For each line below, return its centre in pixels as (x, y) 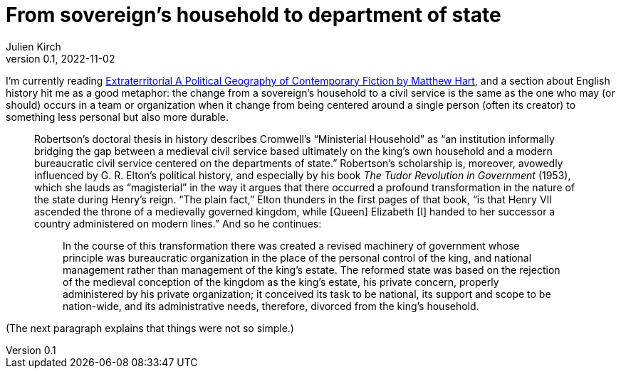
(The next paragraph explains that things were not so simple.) (150, 328)
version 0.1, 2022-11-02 (61, 58)
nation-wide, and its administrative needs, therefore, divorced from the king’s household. (271, 306)
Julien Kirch (33, 46)
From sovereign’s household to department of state (254, 15)
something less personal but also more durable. (118, 117)
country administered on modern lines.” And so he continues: (178, 223)
